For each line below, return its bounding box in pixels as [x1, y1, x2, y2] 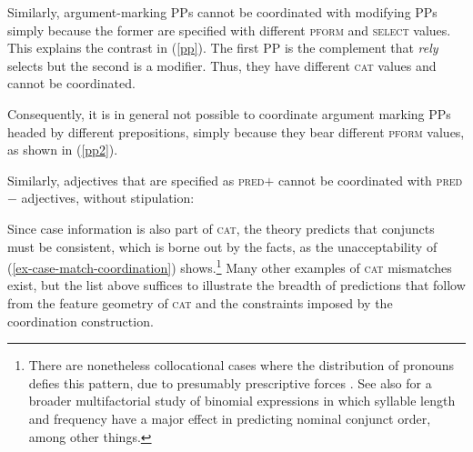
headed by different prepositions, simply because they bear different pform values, [7, 122, 465, 141]
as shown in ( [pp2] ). [7, 140, 118, 159]
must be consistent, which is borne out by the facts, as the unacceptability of [7, 236, 438, 256]
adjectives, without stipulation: [21, 188, 195, 207]
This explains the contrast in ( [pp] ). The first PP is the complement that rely [7, 38, 438, 57]
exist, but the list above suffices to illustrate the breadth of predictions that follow [7, 276, 466, 295]
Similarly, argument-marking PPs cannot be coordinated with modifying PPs [7, 3, 438, 21]
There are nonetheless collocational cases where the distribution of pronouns [28, 356, 455, 375]
